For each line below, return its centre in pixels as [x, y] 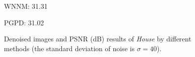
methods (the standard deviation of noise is [69, 48]
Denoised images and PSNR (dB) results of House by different [98, 39]
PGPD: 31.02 [24, 22]
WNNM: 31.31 [26, 6]
